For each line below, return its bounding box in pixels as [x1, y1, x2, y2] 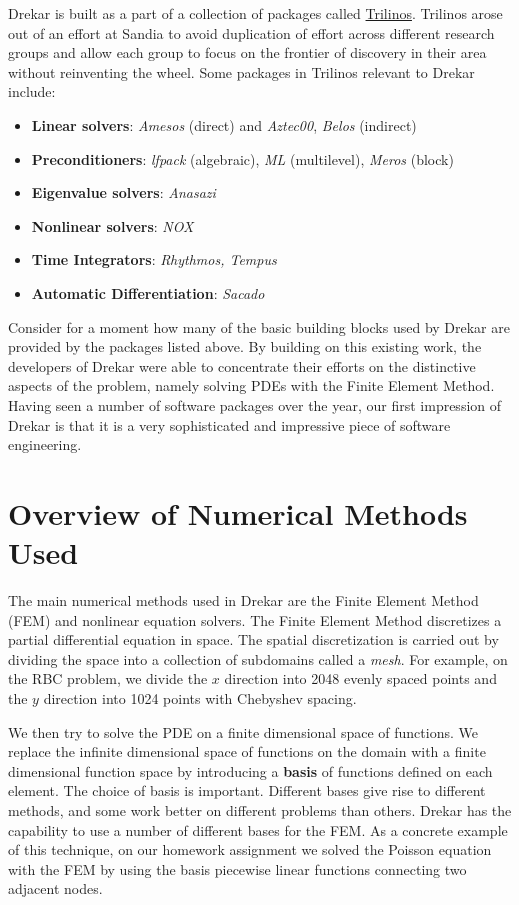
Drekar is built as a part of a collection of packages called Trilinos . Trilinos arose [8, 3, 503, 23]
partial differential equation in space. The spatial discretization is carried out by [8, 629, 499, 650]
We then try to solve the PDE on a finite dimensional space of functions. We [8, 721, 478, 742]
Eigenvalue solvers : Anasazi [31, 182, 216, 203]
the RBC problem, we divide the [8, 668, 208, 689]
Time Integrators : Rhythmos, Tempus [31, 249, 277, 270]
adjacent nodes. [8, 878, 103, 899]
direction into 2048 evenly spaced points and [224, 668, 497, 689]
